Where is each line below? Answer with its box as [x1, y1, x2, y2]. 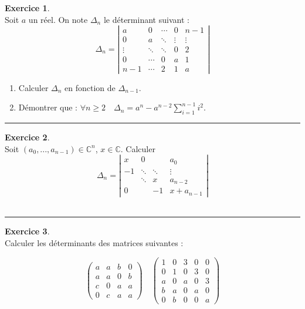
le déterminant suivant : [103, 13, 189, 25]
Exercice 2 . [5, 130, 50, 143]
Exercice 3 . [5, 225, 50, 237]
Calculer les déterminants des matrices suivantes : [5, 236, 184, 248]
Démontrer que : [18, 101, 78, 113]
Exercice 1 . [5, 2, 50, 14]
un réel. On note [28, 13, 88, 25]
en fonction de [65, 81, 116, 93]
